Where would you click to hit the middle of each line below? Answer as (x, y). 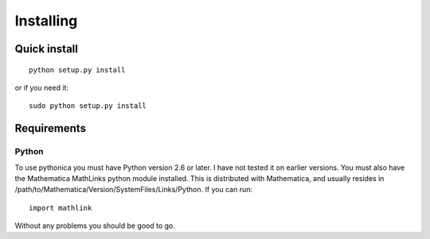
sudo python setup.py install (88, 106)
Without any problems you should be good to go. (95, 226)
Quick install (47, 49)
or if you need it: (42, 87)
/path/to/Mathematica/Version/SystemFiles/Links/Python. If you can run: (134, 190)
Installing (46, 21)
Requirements (51, 128)
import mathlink (61, 208)
